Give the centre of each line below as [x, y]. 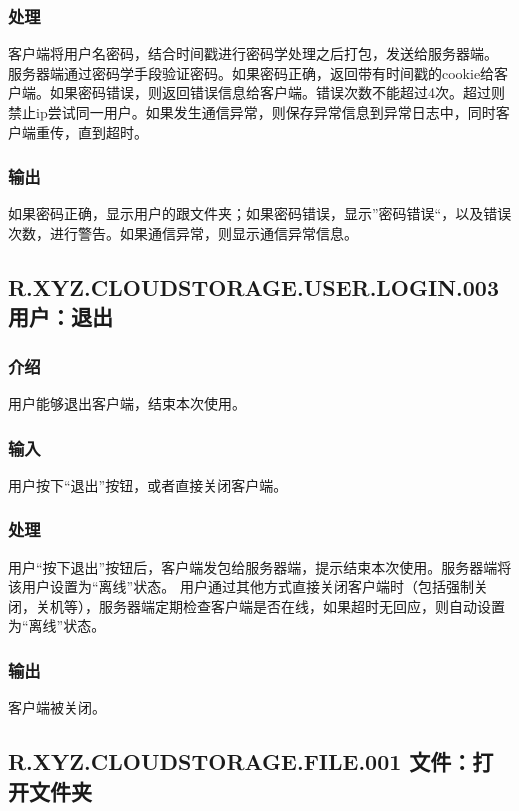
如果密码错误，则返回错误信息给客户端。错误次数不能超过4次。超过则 [277, 92]
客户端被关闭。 [57, 707]
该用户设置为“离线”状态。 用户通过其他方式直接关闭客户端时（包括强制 [241, 586]
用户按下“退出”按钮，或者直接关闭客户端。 [148, 484]
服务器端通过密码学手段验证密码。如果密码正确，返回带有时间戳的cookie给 [251, 72]
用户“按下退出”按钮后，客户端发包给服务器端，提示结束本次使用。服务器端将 [260, 566]
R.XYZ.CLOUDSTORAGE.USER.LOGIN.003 [253, 286]
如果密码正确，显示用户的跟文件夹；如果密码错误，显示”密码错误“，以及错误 [260, 213]
